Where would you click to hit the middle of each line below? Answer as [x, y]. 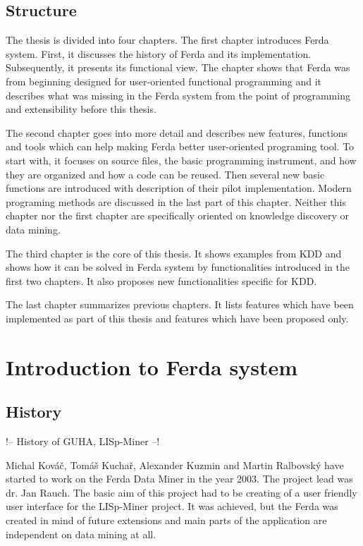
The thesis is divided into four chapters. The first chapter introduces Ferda [167, 40]
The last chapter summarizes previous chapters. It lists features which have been [180, 304]
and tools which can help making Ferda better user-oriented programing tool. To [180, 146]
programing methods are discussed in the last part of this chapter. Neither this [176, 201]
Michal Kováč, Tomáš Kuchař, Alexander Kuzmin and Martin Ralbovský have [175, 465]
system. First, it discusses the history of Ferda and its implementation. [159, 53]
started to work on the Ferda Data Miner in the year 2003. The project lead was [179, 479]
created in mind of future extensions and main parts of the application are [166, 520]
